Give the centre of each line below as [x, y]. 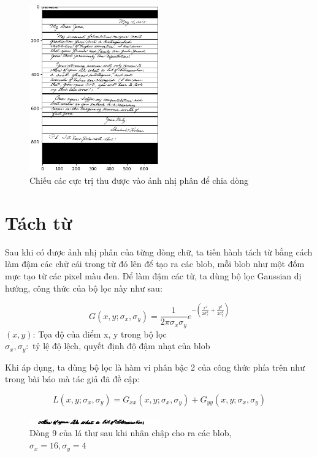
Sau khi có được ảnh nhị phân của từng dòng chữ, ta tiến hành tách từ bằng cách [159, 251]
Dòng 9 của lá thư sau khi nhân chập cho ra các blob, [131, 433]
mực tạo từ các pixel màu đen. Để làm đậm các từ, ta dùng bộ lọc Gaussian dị [153, 275]
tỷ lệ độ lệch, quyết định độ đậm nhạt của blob [121, 346]
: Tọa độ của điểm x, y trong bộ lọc [100, 334]
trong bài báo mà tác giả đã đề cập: [72, 379]
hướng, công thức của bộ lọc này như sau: [84, 288]
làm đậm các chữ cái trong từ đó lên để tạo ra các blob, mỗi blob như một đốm [155, 264]
